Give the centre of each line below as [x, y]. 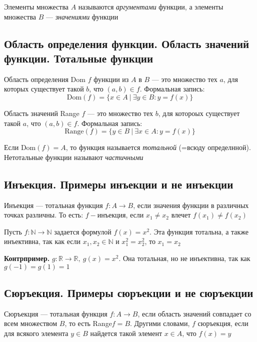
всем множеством [31, 323]
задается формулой [83, 231]
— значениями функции [82, 16]
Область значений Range [42, 113]
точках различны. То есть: [44, 215]
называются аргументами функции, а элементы [151, 6]
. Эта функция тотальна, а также [199, 231]
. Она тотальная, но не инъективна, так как [184, 258]
